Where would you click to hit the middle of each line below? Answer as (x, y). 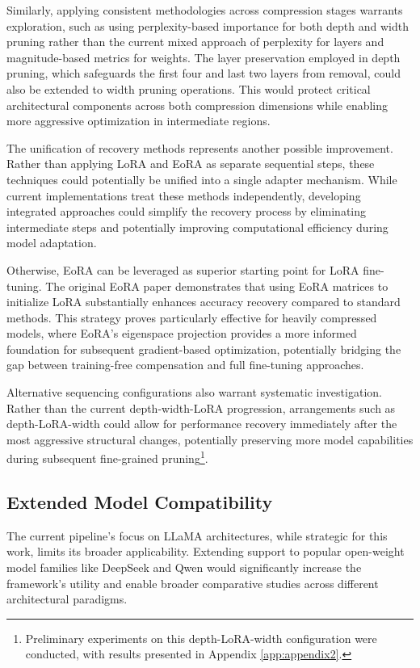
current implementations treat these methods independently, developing (184, 195)
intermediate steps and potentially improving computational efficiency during (197, 227)
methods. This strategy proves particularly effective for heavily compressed (192, 317)
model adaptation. (52, 243)
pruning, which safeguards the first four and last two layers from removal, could (204, 73)
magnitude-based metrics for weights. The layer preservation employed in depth (204, 57)
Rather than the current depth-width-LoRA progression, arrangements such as (201, 408)
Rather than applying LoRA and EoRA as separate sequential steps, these (191, 164)
